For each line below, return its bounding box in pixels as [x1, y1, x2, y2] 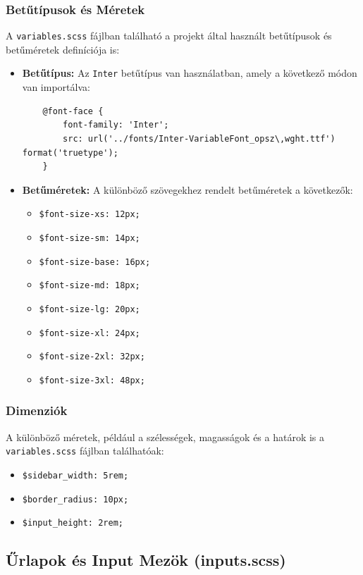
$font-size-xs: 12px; [39, 209, 140, 220]
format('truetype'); [22, 147, 118, 158]
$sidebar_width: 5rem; [22, 471, 129, 481]
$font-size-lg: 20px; [39, 304, 140, 314]
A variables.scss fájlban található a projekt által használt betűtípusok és [6, 28, 332, 43]
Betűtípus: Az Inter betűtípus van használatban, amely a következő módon [22, 66, 357, 80]
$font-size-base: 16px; [39, 256, 151, 267]
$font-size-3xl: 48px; [39, 375, 145, 385]
